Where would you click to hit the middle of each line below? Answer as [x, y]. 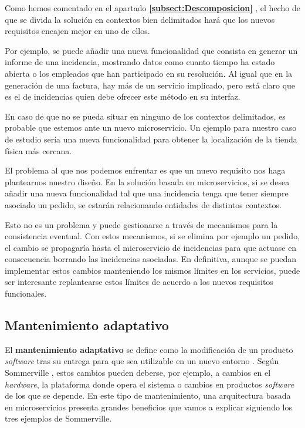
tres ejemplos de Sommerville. [58, 418]
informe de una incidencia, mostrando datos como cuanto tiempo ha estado [140, 62]
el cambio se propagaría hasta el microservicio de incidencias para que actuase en [151, 247]
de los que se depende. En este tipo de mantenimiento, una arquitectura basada [148, 395]
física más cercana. [38, 150]
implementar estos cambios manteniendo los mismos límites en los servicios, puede [152, 270]
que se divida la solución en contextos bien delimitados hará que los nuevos [140, 19]
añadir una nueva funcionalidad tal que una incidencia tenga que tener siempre [147, 193]
